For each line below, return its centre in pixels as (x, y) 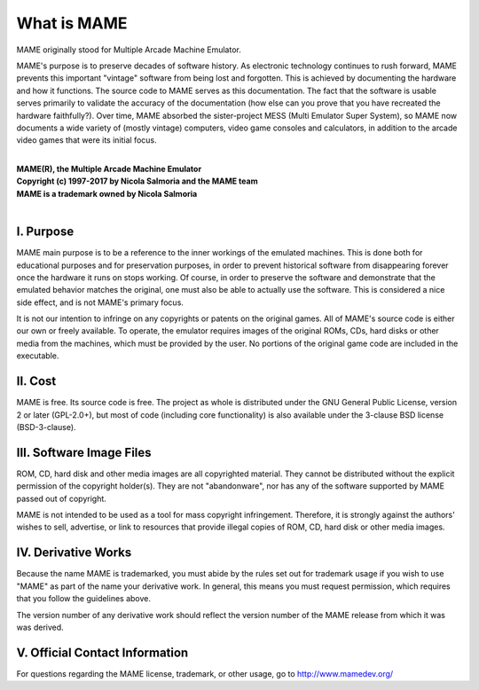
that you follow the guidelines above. (83, 599)
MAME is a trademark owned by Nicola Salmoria (107, 193)
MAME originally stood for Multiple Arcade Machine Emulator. (129, 50)
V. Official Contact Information (102, 652)
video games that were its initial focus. (86, 140)
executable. (38, 356)
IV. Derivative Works (74, 553)
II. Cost (36, 381)
